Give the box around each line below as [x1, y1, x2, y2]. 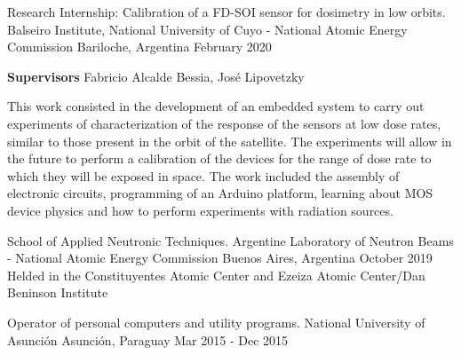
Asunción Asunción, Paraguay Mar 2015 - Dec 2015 [7, 330, 289, 349]
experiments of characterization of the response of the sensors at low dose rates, [7, 114, 441, 132]
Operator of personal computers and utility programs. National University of [7, 312, 425, 331]
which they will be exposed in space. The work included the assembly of [7, 166, 400, 185]
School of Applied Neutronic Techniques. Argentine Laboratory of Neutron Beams [7, 231, 454, 249]
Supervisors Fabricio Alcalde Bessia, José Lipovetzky [7, 67, 305, 85]
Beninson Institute [7, 283, 108, 302]
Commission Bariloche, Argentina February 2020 [7, 37, 272, 56]
